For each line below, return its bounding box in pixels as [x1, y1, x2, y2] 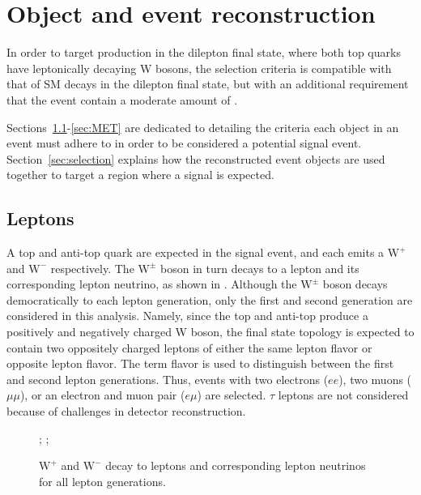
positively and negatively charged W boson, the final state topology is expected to [6, 323, 415, 340]
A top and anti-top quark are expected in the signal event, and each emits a [6, 244, 385, 261]
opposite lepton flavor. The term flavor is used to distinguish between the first [6, 355, 394, 372]
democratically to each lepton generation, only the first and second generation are [6, 291, 413, 308]
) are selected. [197, 386, 266, 403]
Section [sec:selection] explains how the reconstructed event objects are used [6, 150, 385, 167]
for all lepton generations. [39, 472, 166, 489]
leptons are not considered [278, 386, 409, 403]
